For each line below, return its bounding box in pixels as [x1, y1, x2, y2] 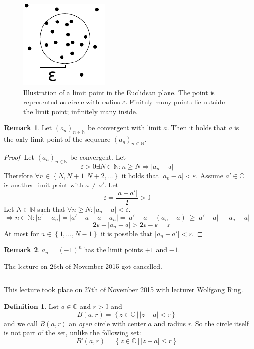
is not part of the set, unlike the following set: [4, 328, 141, 338]
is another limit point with [4, 180, 84, 190]
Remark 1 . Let [4, 123, 52, 133]
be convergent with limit [87, 123, 161, 133]
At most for [4, 228, 39, 238]
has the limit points [84, 245, 143, 255]
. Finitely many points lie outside [125, 97, 225, 107]
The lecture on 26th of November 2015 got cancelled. [4, 261, 162, 271]
